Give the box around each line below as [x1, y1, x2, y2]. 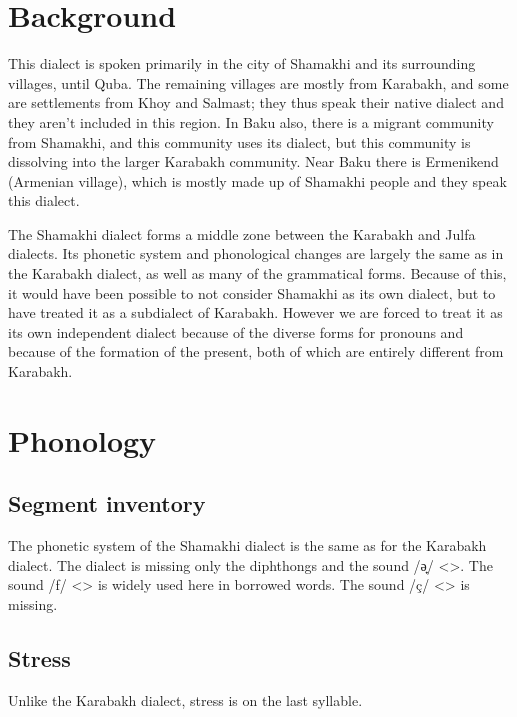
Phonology [8, 419, 157, 460]
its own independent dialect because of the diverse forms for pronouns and [8, 321, 464, 342]
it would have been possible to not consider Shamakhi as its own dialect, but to [8, 282, 496, 303]
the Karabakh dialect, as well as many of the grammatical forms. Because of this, [8, 263, 507, 284]
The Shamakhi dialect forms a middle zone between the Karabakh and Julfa [8, 223, 476, 244]
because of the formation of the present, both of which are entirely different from [8, 341, 504, 362]
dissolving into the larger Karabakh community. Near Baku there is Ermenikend [8, 151, 499, 172]
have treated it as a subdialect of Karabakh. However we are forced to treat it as [8, 302, 503, 323]
